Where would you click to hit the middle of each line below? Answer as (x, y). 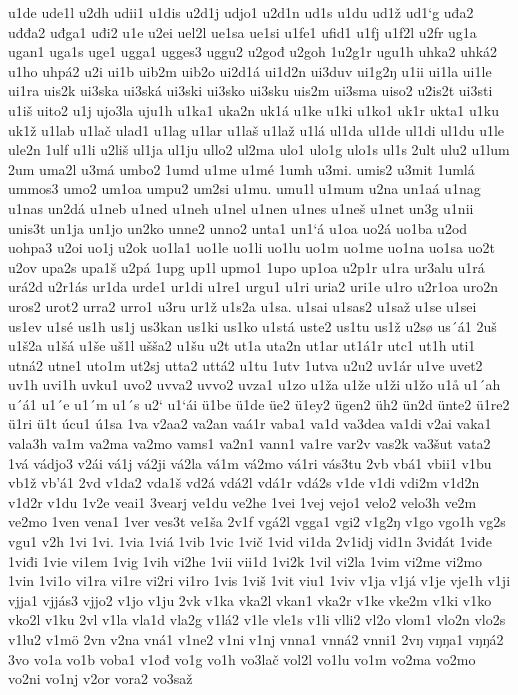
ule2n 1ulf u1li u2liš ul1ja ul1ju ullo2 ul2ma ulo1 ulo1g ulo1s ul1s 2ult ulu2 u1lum (259, 149)
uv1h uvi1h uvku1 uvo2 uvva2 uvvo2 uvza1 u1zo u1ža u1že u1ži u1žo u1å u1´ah (254, 384)
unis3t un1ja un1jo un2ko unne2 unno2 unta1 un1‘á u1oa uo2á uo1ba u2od (238, 227)
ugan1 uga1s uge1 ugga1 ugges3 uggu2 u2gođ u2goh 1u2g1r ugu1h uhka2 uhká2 (253, 51)
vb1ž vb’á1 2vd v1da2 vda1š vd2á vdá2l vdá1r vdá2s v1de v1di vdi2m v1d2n (244, 482)
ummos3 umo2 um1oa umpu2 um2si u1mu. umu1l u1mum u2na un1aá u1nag (244, 188)
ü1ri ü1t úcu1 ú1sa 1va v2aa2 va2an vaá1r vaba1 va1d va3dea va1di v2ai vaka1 (250, 423)
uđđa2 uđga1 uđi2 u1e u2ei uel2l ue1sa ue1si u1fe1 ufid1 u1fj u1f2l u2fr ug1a (242, 31)
